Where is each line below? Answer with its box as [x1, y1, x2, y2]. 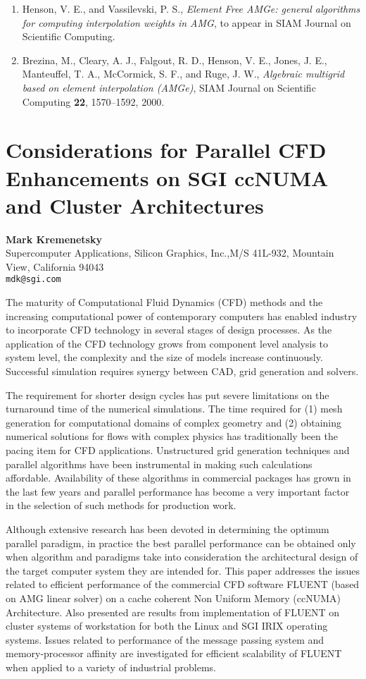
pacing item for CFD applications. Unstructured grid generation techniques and [6, 443, 350, 458]
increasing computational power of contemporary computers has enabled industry [6, 308, 358, 323]
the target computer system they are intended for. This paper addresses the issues [6, 563, 360, 577]
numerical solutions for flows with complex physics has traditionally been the [6, 429, 338, 444]
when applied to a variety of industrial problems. [6, 659, 216, 674]
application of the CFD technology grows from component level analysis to [6, 336, 329, 350]
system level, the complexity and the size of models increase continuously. [6, 350, 323, 365]
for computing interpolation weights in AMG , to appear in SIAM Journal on [22, 15, 351, 30]
